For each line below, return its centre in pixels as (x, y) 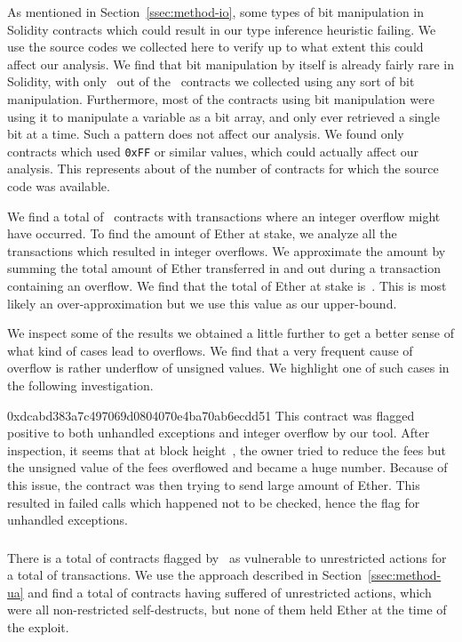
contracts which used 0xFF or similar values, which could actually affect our (213, 151)
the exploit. (38, 626)
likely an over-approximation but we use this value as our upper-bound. (202, 303)
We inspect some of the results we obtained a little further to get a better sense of (231, 333)
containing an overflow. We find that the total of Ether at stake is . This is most (227, 285)
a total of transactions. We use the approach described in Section (185, 575)
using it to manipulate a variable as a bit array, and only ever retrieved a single (223, 116)
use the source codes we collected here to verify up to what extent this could (215, 47)
